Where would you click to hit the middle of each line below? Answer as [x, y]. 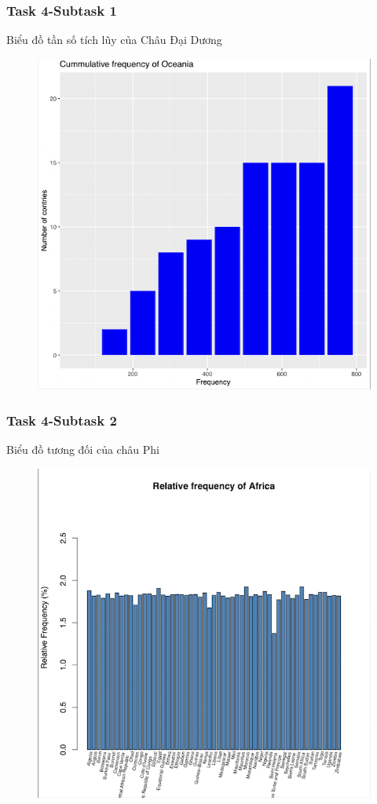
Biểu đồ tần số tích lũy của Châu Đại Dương [114, 40]
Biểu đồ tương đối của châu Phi [83, 449]
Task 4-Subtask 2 [62, 420]
